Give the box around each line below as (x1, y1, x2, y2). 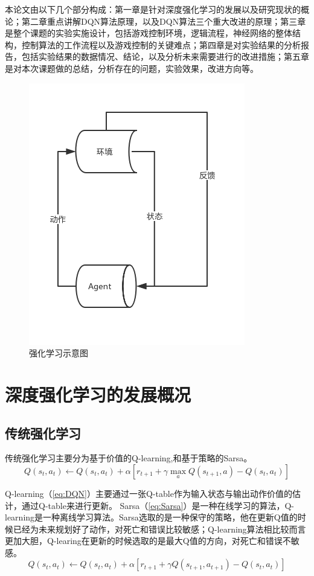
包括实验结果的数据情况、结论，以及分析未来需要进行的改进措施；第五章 (21, 50, 309, 63)
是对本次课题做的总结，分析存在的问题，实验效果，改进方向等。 (5, 62, 258, 74)
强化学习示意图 (29, 347, 88, 359)
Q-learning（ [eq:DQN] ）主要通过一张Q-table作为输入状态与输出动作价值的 (5, 487, 292, 499)
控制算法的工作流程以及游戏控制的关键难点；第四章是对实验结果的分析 (21, 38, 301, 51)
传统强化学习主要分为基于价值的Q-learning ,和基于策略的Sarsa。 (5, 452, 252, 464)
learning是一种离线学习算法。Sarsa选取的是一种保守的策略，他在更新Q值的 (5, 511, 298, 523)
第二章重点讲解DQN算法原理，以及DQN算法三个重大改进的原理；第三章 (21, 14, 306, 27)
